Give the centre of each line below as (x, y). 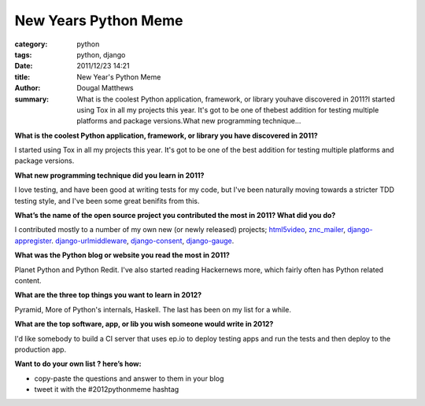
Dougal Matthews (105, 88)
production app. (41, 349)
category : (31, 44)
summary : (32, 99)
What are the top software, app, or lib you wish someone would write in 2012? (144, 324)
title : (22, 77)
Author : (28, 88)
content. (28, 280)
